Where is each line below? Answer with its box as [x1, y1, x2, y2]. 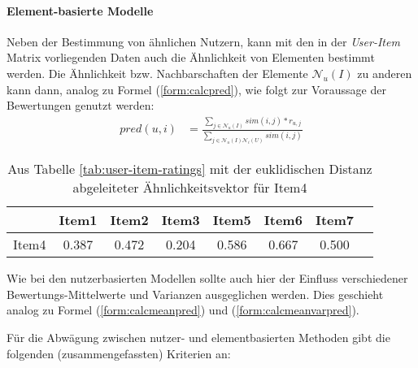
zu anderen [357, 64, 412, 81]
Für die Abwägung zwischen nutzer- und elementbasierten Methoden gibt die [7, 328, 390, 345]
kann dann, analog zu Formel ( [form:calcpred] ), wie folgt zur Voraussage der [7, 80, 386, 97]
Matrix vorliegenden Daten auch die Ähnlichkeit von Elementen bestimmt [7, 49, 375, 66]
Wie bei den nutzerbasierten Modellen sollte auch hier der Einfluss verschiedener [7, 270, 408, 287]
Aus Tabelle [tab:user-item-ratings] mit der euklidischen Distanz [7, 159, 372, 179]
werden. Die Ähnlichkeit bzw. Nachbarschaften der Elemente [7, 64, 308, 81]
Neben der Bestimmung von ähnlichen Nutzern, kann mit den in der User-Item [7, 32, 400, 50]
